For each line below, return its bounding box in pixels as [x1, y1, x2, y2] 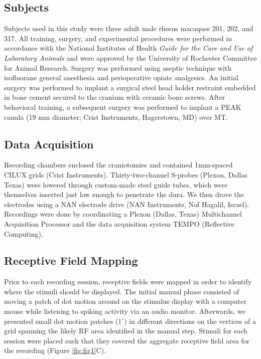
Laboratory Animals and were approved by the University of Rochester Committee [4, 52, 257, 63]
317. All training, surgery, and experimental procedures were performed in [4, 33, 232, 43]
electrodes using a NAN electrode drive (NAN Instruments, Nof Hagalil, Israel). [4, 199, 249, 209]
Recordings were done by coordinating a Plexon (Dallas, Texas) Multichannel [4, 209, 242, 219]
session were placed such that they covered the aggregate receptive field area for [4, 335, 250, 345]
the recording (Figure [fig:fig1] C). [4, 345, 106, 355]
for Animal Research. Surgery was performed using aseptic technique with [4, 62, 232, 73]
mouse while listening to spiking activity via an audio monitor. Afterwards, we [4, 306, 245, 316]
